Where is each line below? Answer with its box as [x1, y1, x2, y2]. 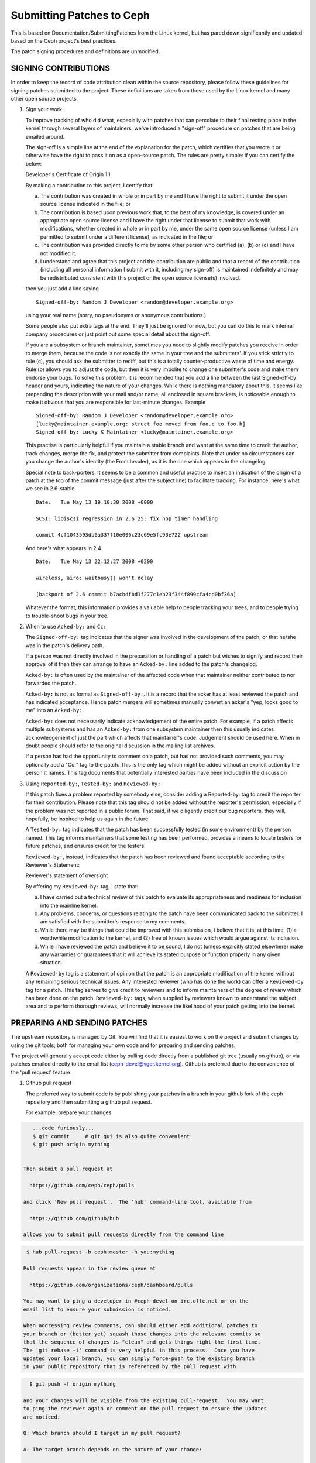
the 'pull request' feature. [11, 1069, 73, 1076]
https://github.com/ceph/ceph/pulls [29, 1182, 135, 1189]
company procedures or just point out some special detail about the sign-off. [25, 331, 211, 338]
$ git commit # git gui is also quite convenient [32, 1133, 190, 1139]
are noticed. [23, 1413, 61, 1420]
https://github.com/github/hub [29, 1215, 119, 1221]
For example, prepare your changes [25, 1109, 112, 1116]
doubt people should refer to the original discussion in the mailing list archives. [25, 742, 215, 749]
